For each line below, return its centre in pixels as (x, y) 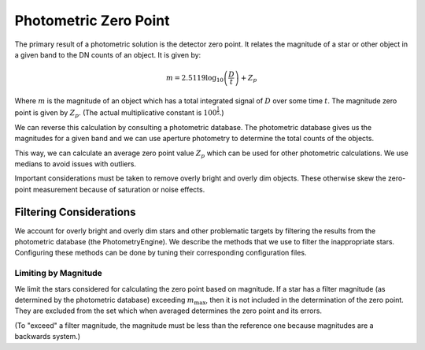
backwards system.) (48, 337)
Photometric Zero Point (92, 20)
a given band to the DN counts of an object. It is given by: (108, 54)
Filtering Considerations (75, 212)
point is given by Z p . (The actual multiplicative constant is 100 (116, 114)
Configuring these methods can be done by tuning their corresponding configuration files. (161, 253)
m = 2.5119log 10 (195, 79)
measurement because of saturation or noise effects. (119, 189)
